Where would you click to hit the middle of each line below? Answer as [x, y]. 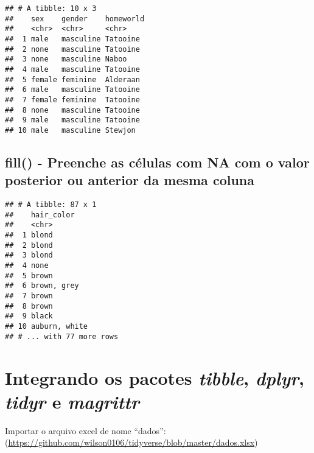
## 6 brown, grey [42, 286]
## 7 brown [29, 296]
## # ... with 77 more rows [62, 336]
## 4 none [27, 266]
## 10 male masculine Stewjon [70, 130]
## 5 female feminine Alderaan [72, 79]
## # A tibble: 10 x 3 [51, 9]
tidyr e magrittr [72, 401]
